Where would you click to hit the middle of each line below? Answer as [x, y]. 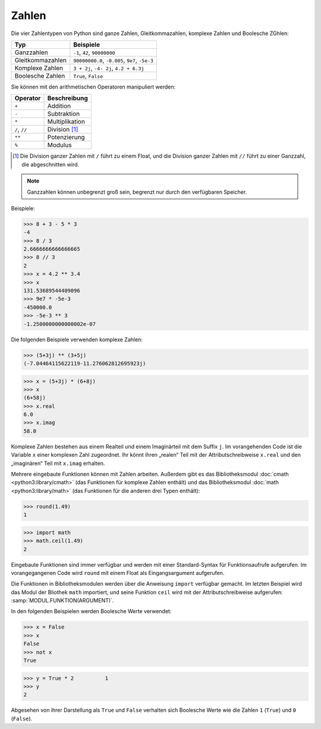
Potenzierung [66, 137]
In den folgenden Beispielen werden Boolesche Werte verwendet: [91, 611]
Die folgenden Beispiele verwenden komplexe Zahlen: [77, 340]
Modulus [59, 145]
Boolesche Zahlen [40, 76]
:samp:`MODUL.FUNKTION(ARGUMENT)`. [62, 601]
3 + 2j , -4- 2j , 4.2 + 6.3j [109, 68]
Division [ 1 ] [63, 130]
